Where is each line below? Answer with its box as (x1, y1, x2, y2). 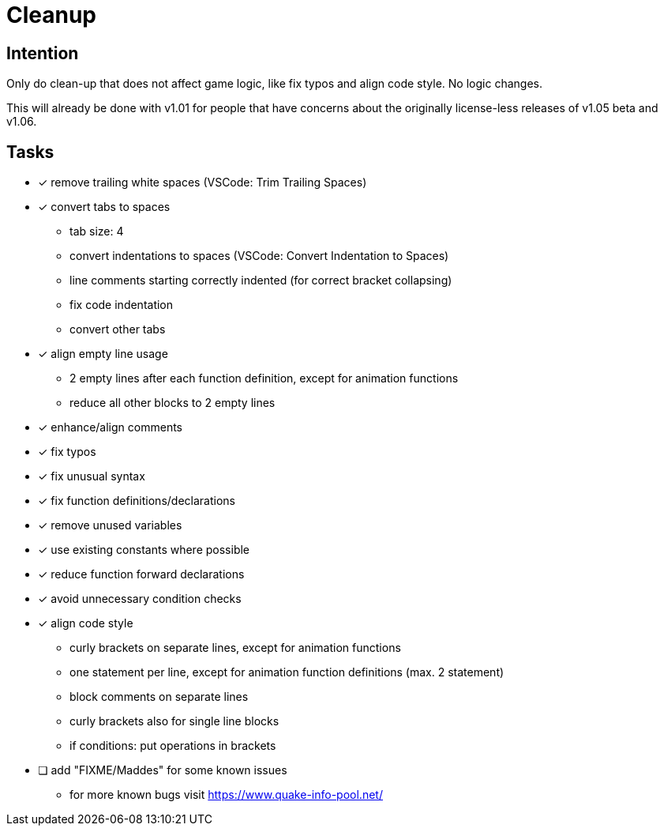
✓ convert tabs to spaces (38, 200, 171, 214)
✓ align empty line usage (38, 347, 168, 361)
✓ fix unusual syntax (38, 469, 145, 484)
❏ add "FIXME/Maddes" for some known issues (38, 763, 287, 777)
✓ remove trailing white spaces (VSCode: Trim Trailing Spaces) (38, 175, 367, 190)
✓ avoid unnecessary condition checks (38, 592, 242, 606)
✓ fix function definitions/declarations (38, 494, 235, 508)
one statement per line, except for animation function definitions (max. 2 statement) (69, 665, 505, 680)
